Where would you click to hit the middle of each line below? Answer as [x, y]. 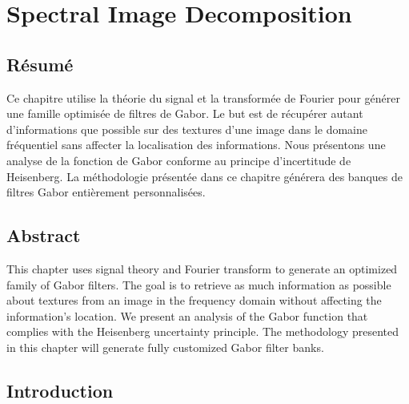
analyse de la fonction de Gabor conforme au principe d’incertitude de [179, 160]
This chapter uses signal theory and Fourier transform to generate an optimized [202, 268]
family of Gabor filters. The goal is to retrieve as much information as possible [199, 284]
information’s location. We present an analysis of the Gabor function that [187, 315]
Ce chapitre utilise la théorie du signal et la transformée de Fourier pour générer [203, 97]
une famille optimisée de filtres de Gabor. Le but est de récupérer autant [185, 113]
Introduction [60, 390]
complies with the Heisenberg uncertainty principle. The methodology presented [202, 331]
